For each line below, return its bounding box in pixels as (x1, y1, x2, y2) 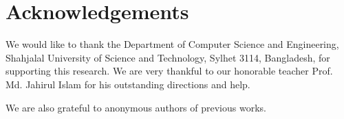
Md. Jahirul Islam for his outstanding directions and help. (6, 77, 250, 91)
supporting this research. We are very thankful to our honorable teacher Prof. (6, 64, 333, 78)
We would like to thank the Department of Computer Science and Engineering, (6, 37, 339, 51)
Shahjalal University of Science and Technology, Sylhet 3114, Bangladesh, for (6, 50, 330, 64)
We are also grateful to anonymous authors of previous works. (6, 100, 266, 114)
